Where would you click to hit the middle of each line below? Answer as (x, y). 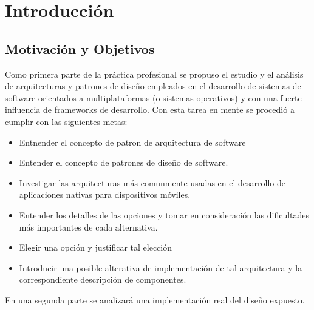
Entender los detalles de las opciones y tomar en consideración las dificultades (164, 214)
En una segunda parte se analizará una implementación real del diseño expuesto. (155, 299)
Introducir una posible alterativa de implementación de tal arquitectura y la (161, 267)
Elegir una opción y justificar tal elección (95, 247)
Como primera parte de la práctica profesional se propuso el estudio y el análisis (154, 74)
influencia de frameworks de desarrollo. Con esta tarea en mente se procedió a (150, 110)
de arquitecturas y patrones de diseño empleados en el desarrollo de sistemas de (153, 86)
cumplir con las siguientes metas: (66, 121)
